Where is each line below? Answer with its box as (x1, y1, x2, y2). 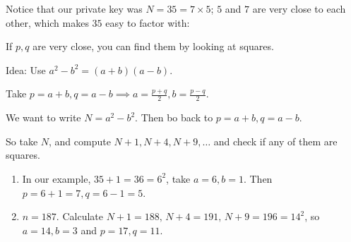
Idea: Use (6, 62, 46, 77)
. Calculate (56, 209, 103, 224)
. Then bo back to (135, 110, 213, 125)
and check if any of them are (213, 133, 338, 148)
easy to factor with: (105, 15, 190, 30)
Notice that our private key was (6, 1, 143, 16)
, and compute (49, 133, 111, 148)
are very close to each (252, 1, 346, 16)
